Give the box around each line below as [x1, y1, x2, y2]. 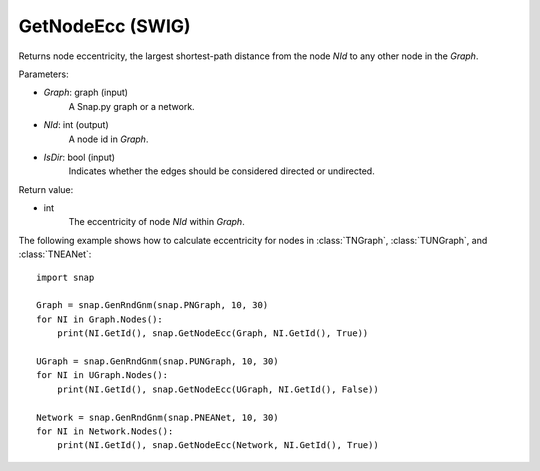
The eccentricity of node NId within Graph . [68, 216, 245, 228]
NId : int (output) [43, 119, 109, 131]
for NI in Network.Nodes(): [36, 425, 174, 437]
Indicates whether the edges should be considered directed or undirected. [68, 165, 375, 177]
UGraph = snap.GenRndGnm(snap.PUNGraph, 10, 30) [36, 355, 279, 367]
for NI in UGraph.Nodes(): [36, 370, 169, 381]
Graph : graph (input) [43, 86, 129, 99]
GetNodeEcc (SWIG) [18, 15, 191, 37]
